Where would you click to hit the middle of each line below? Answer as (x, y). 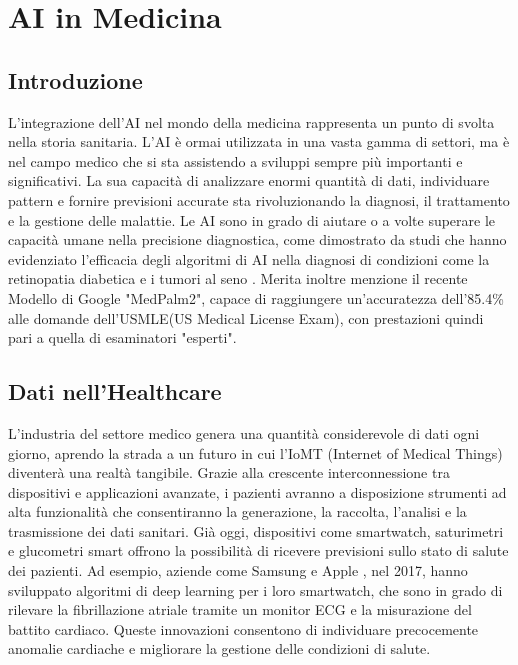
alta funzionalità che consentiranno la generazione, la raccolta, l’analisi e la (237, 511)
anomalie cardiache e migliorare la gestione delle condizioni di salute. (219, 648)
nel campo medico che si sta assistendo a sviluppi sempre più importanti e (235, 160)
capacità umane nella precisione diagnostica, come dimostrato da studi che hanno (257, 239)
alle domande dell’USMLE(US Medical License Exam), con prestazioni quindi (246, 317)
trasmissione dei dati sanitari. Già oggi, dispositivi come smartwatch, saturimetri (256, 530)
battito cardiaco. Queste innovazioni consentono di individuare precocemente (243, 628)
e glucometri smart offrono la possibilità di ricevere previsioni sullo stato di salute (258, 550)
